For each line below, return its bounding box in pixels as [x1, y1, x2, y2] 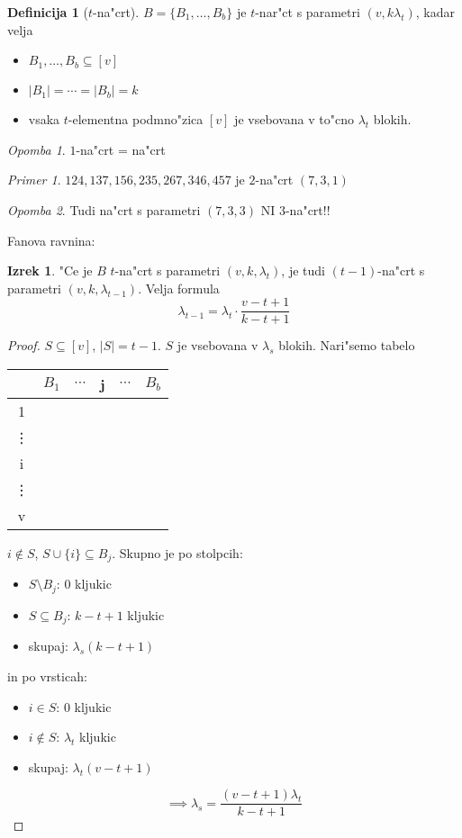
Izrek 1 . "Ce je [7, 261, 93, 280]
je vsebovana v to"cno [234, 110, 354, 129]
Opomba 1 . [7, 140, 66, 158]
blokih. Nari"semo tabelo [278, 336, 415, 355]
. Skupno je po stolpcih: [112, 544, 243, 562]
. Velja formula [138, 278, 220, 297]
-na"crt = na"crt [76, 140, 166, 158]
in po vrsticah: [7, 666, 87, 685]
